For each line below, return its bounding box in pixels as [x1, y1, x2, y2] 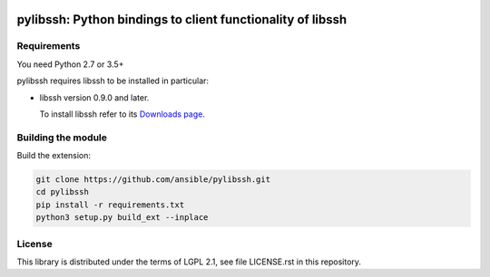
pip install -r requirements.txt [35, 199, 185, 210]
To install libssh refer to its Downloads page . [39, 109, 206, 119]
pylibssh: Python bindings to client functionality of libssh [16, 12, 348, 27]
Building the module [16, 131, 108, 144]
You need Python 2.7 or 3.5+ [16, 59, 124, 70]
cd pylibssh [35, 186, 90, 197]
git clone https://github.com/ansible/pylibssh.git [35, 175, 271, 185]
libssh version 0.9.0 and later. [39, 91, 150, 103]
